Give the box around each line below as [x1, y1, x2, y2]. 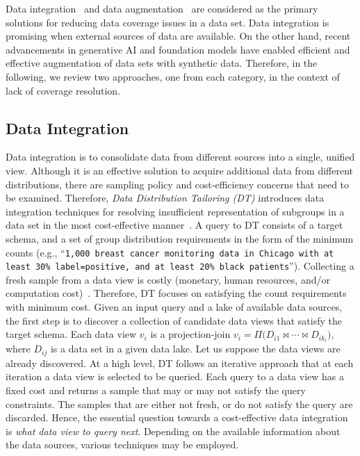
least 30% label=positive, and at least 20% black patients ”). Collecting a [6, 259, 354, 273]
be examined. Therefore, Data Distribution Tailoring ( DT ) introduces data [6, 190, 325, 205]
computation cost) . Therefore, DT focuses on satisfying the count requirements [6, 286, 347, 300]
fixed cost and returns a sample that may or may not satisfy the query [6, 382, 306, 397]
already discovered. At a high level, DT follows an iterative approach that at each [6, 355, 354, 370]
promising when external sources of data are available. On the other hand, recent [6, 28, 351, 43]
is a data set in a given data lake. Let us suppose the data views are [50, 341, 341, 356]
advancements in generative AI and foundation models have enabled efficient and [6, 42, 350, 56]
